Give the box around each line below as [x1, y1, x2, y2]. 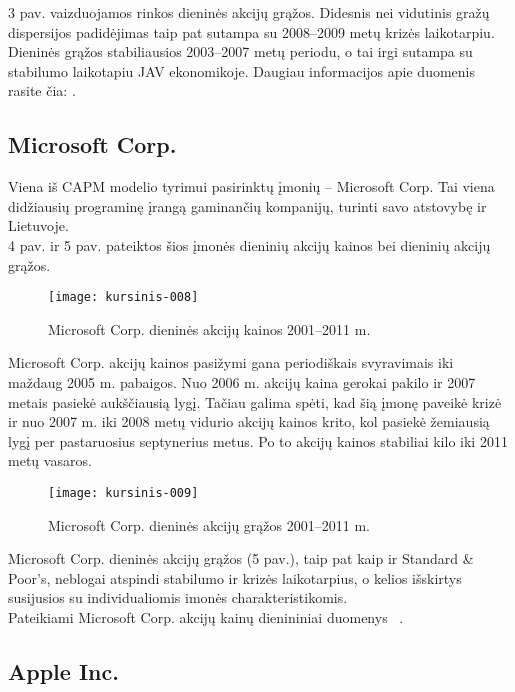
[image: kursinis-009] [48, 485, 199, 500]
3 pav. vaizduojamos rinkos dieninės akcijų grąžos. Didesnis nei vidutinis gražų [8, 2, 490, 22]
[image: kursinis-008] [48, 290, 199, 305]
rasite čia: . [8, 80, 76, 101]
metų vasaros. [8, 450, 92, 471]
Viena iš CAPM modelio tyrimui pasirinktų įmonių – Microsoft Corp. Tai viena [8, 176, 495, 197]
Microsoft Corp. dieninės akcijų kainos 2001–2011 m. [48, 318, 371, 339]
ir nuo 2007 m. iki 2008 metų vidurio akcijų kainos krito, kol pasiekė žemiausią [8, 411, 490, 432]
